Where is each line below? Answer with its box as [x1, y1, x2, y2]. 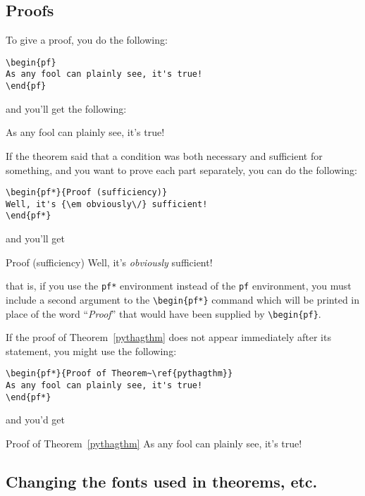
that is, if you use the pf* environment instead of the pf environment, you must [6, 278, 352, 293]
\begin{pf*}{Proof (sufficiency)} [6, 187, 168, 198]
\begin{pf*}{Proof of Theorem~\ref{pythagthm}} [6, 368, 233, 379]
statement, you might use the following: [6, 343, 177, 358]
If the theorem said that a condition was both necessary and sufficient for [6, 148, 323, 163]
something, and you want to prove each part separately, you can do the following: [6, 162, 357, 177]
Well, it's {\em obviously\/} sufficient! [6, 199, 208, 209]
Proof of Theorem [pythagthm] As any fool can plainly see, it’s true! [6, 436, 302, 451]
